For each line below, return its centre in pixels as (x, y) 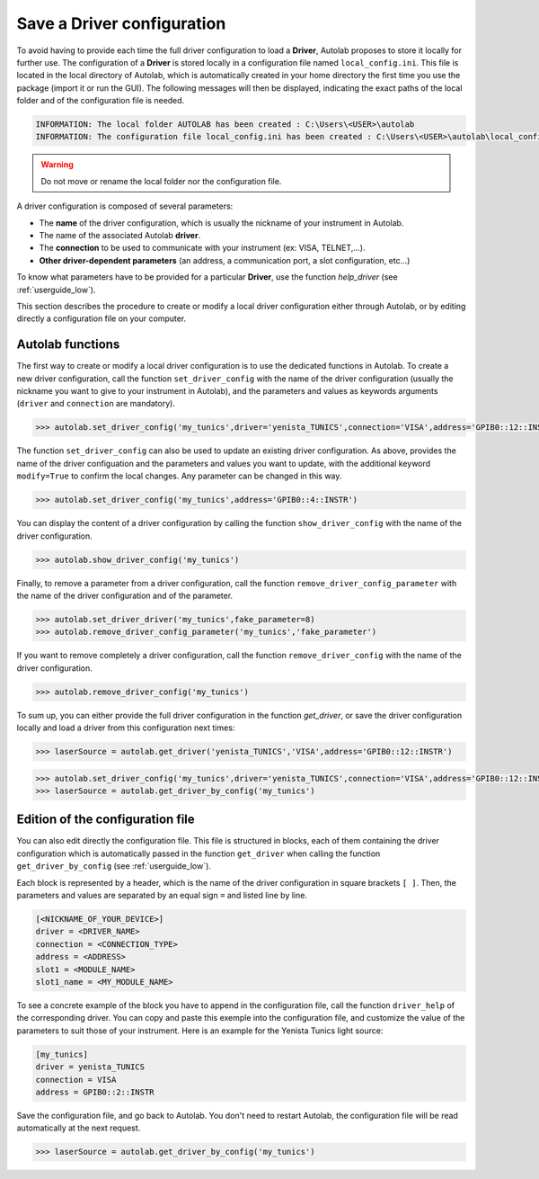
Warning (57, 165)
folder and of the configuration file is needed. (101, 101)
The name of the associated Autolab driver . (120, 236)
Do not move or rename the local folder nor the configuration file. (161, 181)
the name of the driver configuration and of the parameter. (125, 595)
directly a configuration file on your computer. (102, 318)
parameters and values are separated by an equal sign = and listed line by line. (162, 896)
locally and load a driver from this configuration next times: (126, 728)
